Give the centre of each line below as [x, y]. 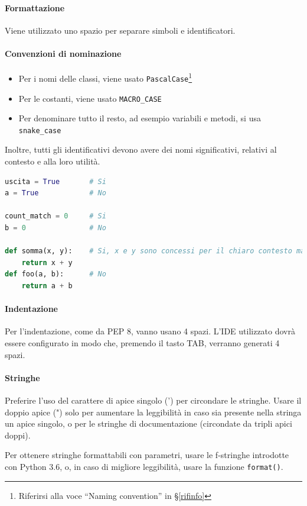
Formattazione [35, 7]
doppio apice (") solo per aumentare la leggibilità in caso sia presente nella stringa [153, 412]
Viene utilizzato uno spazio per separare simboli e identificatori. [120, 30]
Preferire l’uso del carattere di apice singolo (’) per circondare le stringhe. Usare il [153, 400]
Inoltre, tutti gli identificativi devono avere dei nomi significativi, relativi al [141, 149]
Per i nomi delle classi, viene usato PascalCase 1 [105, 77]
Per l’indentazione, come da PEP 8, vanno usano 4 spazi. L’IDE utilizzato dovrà [150, 331]
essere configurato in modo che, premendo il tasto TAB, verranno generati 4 [142, 342]
